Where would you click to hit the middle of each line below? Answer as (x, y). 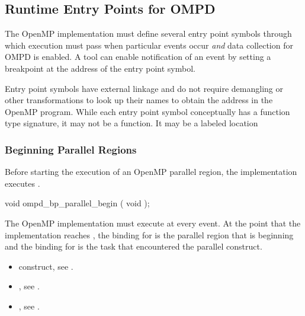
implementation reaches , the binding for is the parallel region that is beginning (149, 234)
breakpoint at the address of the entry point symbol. (100, 68)
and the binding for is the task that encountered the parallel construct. (134, 246)
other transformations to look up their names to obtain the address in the (139, 100)
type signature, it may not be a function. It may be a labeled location (131, 123)
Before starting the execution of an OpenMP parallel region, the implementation (151, 172)
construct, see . (46, 266)
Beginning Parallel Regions (71, 149)
